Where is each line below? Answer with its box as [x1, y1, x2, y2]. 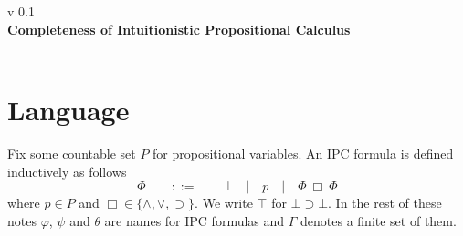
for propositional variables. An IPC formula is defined [153, 143, 454, 162]
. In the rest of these [328, 193, 442, 212]
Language [7, 90, 130, 128]
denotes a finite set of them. [300, 210, 457, 230]
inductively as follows [7, 161, 127, 180]
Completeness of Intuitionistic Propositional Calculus [7, 19, 351, 38]
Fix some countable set [7, 143, 136, 162]
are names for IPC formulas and [104, 210, 285, 230]
